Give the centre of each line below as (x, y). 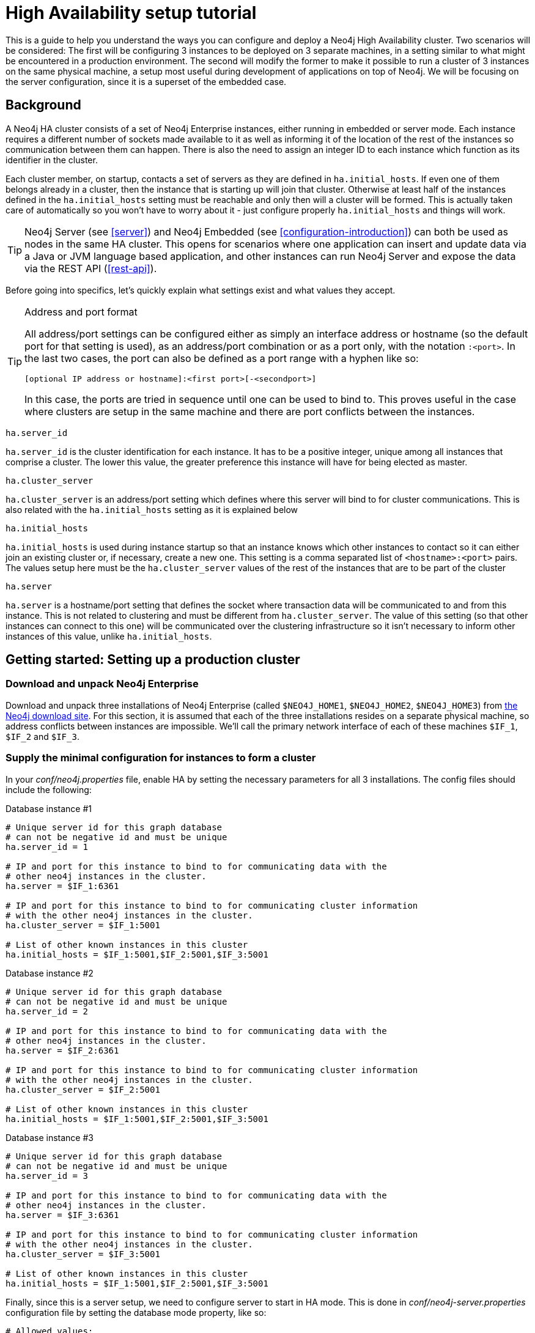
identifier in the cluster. (52, 160)
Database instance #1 (49, 808)
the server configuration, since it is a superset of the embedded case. (146, 81)
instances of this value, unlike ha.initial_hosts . (109, 636)
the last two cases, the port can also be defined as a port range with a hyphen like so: (222, 358)
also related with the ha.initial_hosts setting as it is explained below (152, 509)
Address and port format (81, 312)
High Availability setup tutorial (131, 13)
